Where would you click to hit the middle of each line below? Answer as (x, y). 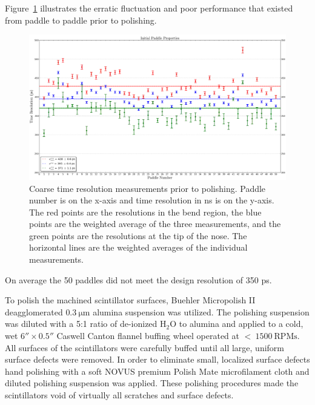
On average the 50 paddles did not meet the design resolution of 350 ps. (138, 279)
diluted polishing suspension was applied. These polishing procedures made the (152, 383)
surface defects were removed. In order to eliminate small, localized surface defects (157, 359)
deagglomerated (34, 311)
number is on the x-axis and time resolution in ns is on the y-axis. (152, 200)
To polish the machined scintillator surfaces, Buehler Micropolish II (130, 300)
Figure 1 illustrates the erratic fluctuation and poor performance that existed (149, 8)
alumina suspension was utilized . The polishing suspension (201, 311)
